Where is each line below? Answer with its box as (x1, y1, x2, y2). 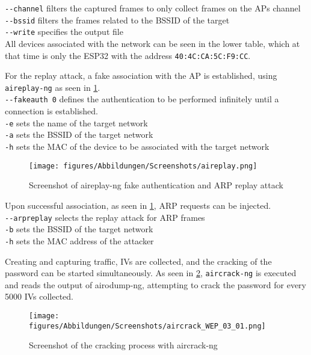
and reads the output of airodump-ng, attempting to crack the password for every (5, 278, 306, 291)
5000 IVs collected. (5, 290, 74, 303)
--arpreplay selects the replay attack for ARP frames (5, 211, 205, 223)
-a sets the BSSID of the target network (5, 128, 153, 141)
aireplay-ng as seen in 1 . (5, 81, 100, 93)
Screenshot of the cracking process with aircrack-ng (29, 339, 218, 351)
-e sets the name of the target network (5, 116, 148, 129)
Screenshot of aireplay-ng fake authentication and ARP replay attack (29, 179, 283, 191)
